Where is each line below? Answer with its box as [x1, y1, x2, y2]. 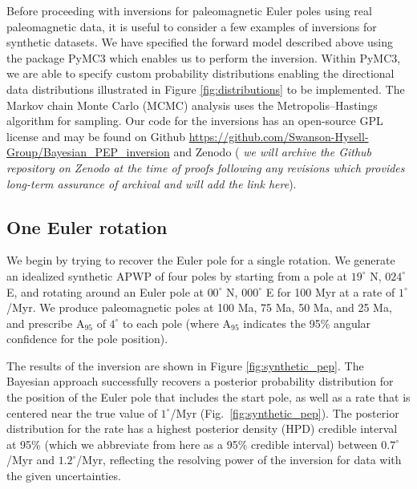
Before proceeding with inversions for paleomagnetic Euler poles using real [6, 2, 372, 18]
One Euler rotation [6, 214, 168, 239]
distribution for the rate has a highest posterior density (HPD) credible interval [6, 420, 398, 437]
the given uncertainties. [6, 467, 121, 484]
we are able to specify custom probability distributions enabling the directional [6, 65, 395, 82]
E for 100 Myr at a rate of [265, 283, 395, 300]
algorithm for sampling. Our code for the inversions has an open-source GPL [6, 112, 383, 129]
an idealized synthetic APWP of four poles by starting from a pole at [6, 267, 348, 284]
